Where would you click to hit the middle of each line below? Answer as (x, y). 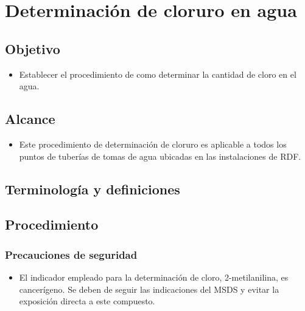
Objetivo (33, 48)
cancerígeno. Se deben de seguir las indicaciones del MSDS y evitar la (149, 289)
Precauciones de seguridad (71, 254)
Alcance (30, 119)
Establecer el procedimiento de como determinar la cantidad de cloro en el (158, 74)
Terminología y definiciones (93, 189)
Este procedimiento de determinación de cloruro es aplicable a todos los (153, 144)
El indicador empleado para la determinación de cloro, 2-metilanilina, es (154, 277)
